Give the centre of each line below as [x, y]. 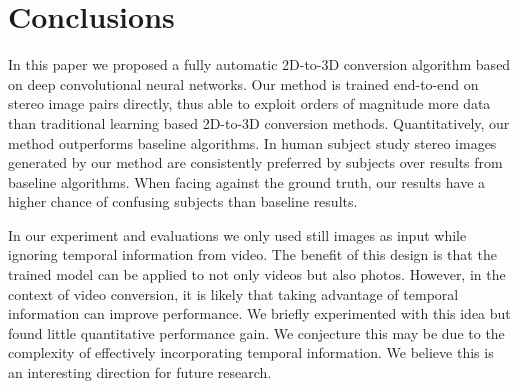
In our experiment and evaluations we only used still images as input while [237, 234]
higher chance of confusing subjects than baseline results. [183, 201]
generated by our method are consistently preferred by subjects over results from [255, 162]
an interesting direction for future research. [140, 372]
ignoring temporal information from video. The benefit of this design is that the [252, 254]
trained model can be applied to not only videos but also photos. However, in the [257, 274]
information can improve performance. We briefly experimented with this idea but [259, 313]
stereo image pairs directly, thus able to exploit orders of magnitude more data [249, 103]
